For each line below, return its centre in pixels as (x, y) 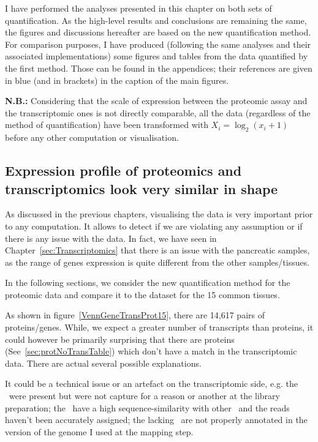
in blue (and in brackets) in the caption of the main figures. (117, 80)
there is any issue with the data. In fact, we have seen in (111, 238)
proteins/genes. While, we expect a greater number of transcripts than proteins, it (159, 327)
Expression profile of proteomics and (123, 170)
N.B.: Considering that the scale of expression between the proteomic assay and (156, 101)
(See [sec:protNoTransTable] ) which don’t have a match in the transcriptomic (151, 351)
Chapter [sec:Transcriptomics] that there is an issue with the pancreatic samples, (157, 250)
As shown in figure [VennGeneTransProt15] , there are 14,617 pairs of (135, 315)
